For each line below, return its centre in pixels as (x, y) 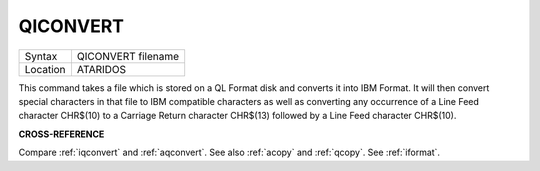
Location (45, 69)
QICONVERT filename (128, 56)
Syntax (41, 56)
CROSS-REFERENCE (61, 134)
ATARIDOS (101, 69)
